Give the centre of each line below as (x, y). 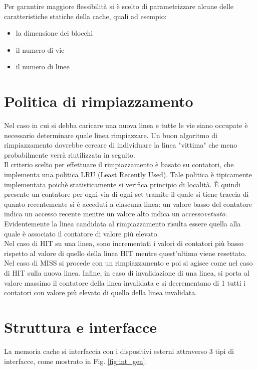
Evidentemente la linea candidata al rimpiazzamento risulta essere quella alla (122, 224)
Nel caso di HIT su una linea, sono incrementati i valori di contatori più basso (124, 243)
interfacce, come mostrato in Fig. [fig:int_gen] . (76, 361)
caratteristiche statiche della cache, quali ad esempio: (85, 16)
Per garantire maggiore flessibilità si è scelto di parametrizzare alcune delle (119, 6)
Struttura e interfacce (80, 327)
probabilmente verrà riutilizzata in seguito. (70, 154)
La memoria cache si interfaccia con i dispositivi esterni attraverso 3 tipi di (119, 351)
